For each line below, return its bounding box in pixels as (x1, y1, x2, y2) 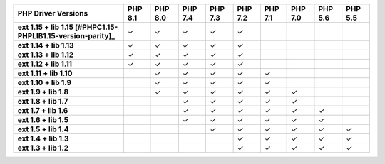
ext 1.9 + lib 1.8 (17, 87, 69, 97)
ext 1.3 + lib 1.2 (17, 143, 69, 153)
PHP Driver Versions (17, 9, 88, 18)
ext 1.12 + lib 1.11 (17, 59, 73, 69)
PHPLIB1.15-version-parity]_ (17, 31, 115, 40)
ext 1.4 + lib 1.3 (17, 133, 69, 143)
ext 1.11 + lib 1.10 (17, 68, 73, 78)
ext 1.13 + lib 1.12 (17, 50, 74, 60)
